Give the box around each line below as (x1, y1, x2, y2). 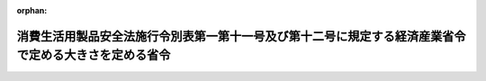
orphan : (16, 5, 48, 15)
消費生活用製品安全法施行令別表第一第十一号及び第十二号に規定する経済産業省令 (16, 28, 466, 44)
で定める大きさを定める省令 (16, 48, 171, 63)
